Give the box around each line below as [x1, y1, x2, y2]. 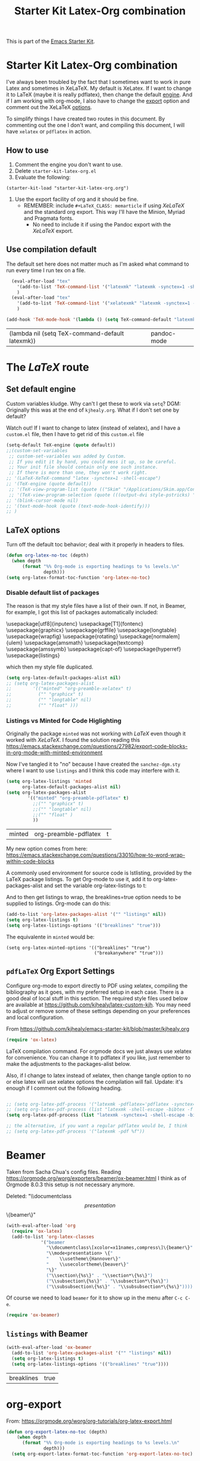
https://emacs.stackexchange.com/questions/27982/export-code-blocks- [6, 743, 188, 750]
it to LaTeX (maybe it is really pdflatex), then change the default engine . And [6, 91, 192, 98]
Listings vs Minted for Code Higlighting [6, 716, 122, 725]
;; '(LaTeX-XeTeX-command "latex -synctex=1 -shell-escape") [6, 475, 161, 481]
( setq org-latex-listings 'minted [6, 779, 92, 785]
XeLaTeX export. [32, 227, 73, 234]
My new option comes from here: [6, 845, 88, 853]
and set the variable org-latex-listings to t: [43, 882, 147, 889]
